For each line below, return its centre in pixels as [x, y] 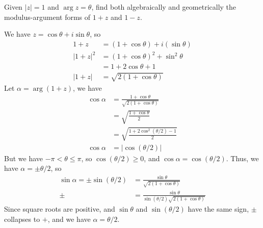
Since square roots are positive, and [60, 209]
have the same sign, [218, 209]
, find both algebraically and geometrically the [164, 7]
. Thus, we [242, 158]
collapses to [22, 219]
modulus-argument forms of [47, 17]
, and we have [69, 219]
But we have [24, 158]
